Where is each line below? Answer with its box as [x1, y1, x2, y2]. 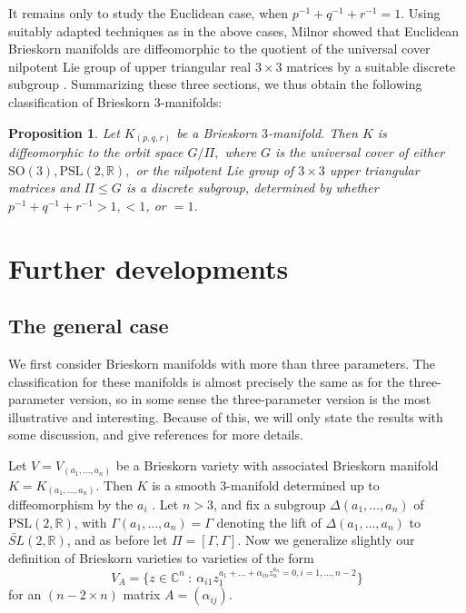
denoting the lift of [216, 512, 322, 531]
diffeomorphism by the [8, 495, 134, 514]
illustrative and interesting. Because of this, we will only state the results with [8, 407, 443, 426]
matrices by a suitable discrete [286, 56, 456, 75]
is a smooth [152, 475, 216, 494]
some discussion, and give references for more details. [8, 425, 303, 444]
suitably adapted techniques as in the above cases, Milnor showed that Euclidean [8, 21, 460, 40]
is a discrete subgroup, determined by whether [125, 178, 379, 197]
